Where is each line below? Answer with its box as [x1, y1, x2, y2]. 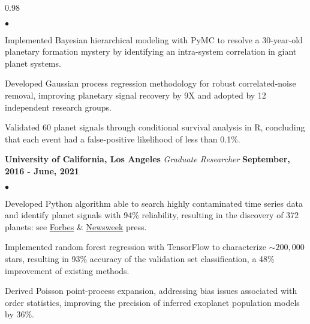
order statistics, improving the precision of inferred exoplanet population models [5, 296, 300, 308]
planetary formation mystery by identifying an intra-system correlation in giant [5, 45, 297, 58]
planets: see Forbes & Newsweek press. [5, 220, 147, 233]
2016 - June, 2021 [5, 164, 79, 177]
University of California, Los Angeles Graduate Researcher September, [5, 153, 290, 165]
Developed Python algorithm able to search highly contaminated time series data [5, 197, 303, 209]
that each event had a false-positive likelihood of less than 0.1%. [5, 132, 240, 145]
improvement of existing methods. [5, 264, 130, 277]
